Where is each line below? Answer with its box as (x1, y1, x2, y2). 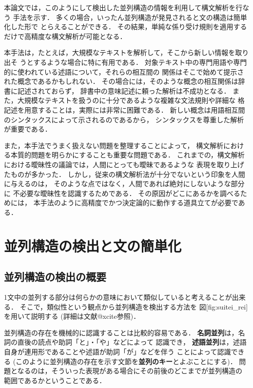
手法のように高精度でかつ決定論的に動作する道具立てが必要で (40, 197, 238, 208)
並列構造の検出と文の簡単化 (4, 235, 182, 255)
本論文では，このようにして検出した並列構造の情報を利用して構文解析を (4, 2, 236, 12)
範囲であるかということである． (4, 375, 106, 385)
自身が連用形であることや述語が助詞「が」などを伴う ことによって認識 (4, 347, 231, 357)
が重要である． (4, 124, 52, 134)
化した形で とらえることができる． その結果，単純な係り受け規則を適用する (4, 21, 247, 32)
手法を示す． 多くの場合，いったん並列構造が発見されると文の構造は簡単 (13, 12, 247, 22)
